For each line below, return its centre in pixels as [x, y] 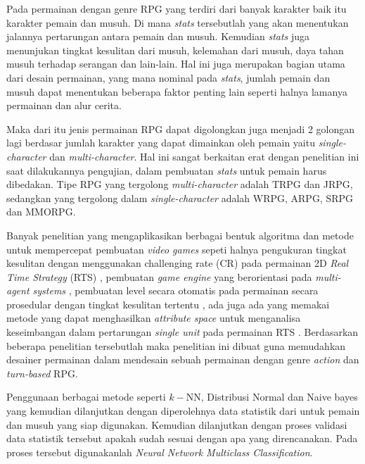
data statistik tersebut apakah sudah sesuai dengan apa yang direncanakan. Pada [182, 438]
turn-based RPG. [42, 373]
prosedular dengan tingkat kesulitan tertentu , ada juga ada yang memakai [168, 304]
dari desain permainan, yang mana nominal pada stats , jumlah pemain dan [168, 77]
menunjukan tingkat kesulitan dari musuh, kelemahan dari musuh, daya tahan [175, 50]
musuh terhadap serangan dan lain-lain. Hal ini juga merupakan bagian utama [176, 64]
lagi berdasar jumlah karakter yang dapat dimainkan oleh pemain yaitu [161, 143]
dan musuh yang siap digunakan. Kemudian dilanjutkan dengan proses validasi [177, 424]
